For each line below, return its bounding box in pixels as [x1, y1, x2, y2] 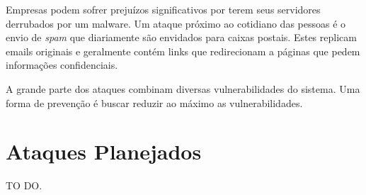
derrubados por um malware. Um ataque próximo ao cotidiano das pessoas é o [6, 16, 346, 30]
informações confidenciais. [6, 57, 118, 72]
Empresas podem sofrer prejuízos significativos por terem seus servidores [6, 2, 321, 16]
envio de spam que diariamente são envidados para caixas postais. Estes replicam [6, 30, 357, 45]
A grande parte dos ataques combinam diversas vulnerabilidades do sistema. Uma [6, 81, 360, 96]
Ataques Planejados [6, 137, 202, 166]
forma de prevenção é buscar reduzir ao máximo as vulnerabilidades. [6, 95, 303, 110]
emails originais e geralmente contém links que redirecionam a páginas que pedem [6, 43, 360, 58]
